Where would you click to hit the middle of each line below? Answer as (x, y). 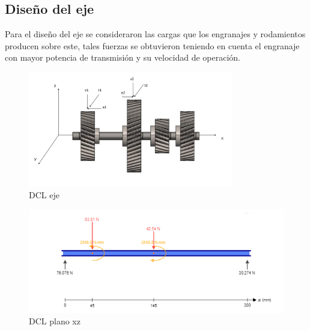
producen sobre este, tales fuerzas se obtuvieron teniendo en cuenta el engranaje (152, 45)
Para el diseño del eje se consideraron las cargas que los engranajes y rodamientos (155, 34)
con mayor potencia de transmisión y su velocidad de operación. (123, 57)
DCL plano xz (55, 321)
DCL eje (44, 195)
